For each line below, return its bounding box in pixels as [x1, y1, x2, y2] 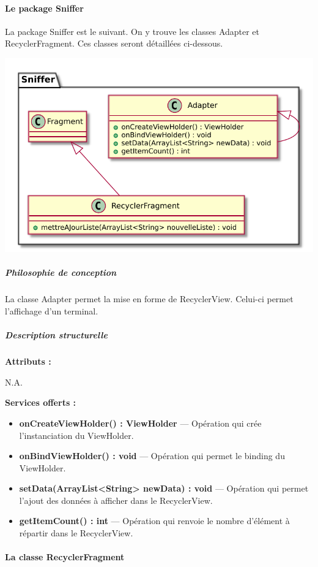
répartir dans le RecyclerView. [19, 527, 133, 539]
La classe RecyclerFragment [5, 550, 125, 563]
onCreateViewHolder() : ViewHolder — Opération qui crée [19, 416, 262, 429]
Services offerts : [5, 396, 76, 409]
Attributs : [5, 355, 51, 368]
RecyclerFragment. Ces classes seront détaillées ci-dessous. [5, 37, 223, 50]
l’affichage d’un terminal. [5, 304, 98, 317]
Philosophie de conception [5, 266, 117, 279]
